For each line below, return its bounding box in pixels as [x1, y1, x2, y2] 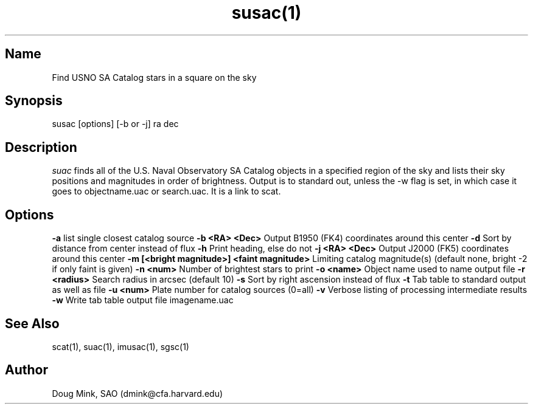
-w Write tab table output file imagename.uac [52, 295, 234, 306]
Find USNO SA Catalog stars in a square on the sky [52, 72, 257, 83]
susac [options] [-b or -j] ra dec [52, 119, 179, 129]
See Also [5, 315, 60, 331]
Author [5, 362, 48, 378]
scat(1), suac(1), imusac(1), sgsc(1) [52, 341, 189, 352]
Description [5, 139, 77, 155]
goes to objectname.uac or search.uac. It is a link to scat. [52, 186, 281, 197]
